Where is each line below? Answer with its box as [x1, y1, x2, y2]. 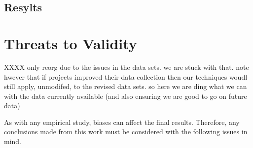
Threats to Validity [4, 33, 137, 53]
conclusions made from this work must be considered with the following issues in [4, 126, 248, 137]
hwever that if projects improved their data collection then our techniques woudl [4, 71, 248, 82]
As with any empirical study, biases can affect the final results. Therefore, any [4, 117, 240, 127]
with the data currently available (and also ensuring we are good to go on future [4, 90, 247, 101]
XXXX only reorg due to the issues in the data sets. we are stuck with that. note [4, 61, 249, 72]
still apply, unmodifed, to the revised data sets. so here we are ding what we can [4, 81, 247, 91]
